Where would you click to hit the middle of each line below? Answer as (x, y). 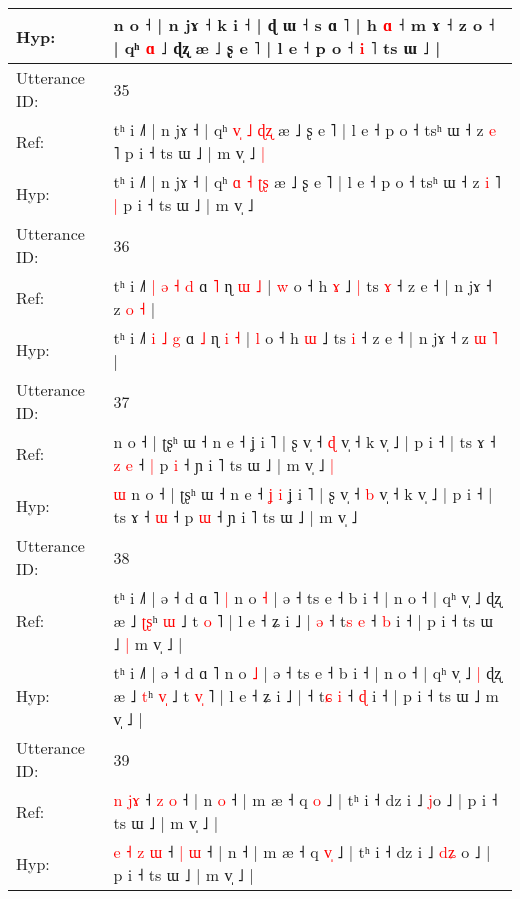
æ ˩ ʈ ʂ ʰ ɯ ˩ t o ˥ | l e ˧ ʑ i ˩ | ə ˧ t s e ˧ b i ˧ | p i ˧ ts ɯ (303, 620)
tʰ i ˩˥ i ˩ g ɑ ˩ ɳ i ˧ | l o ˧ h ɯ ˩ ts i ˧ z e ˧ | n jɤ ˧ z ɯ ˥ (305, 337)
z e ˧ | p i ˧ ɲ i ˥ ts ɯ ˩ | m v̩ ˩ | (224, 464)
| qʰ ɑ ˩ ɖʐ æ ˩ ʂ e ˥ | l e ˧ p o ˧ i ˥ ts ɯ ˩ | (277, 47)
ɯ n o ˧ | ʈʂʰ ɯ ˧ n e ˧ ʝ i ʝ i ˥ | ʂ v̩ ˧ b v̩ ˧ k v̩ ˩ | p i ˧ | (303, 493)
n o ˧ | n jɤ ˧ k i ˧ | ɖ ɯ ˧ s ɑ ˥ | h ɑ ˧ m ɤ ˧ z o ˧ (304, 24)
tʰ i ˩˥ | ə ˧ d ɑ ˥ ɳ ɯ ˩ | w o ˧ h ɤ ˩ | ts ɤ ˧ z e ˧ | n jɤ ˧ (302, 285)
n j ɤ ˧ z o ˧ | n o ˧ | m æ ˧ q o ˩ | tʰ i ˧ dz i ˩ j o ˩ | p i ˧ (305, 799)
